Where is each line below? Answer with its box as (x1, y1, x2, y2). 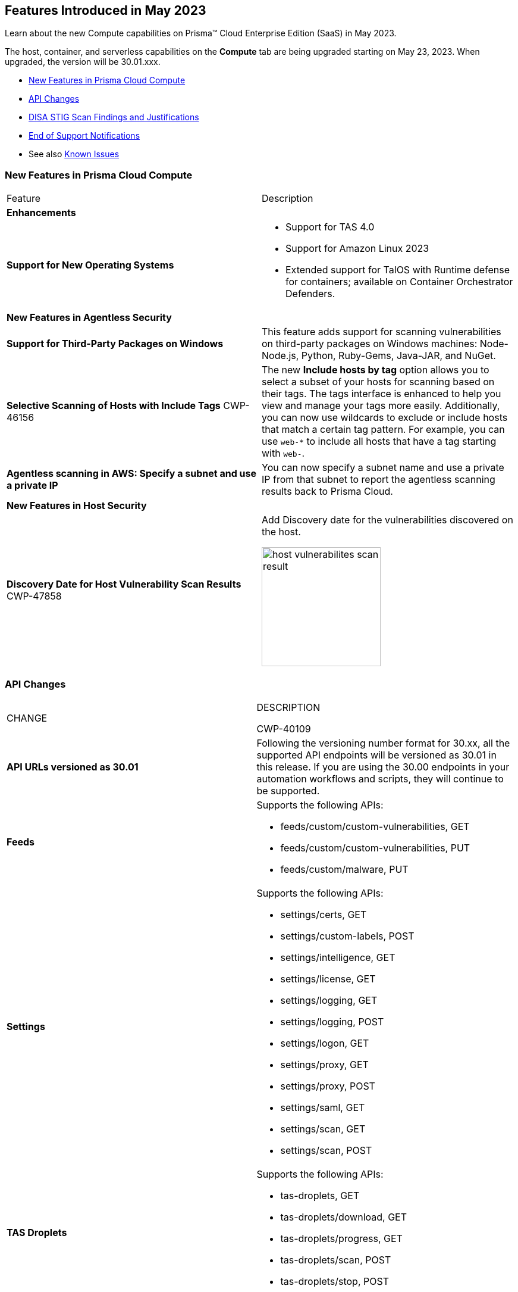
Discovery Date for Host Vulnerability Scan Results (7, 578, 241, 591)
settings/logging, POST (280, 1015, 384, 1028)
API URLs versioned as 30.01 (7, 760, 139, 773)
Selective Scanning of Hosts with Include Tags (7, 400, 221, 412)
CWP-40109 (256, 722, 311, 735)
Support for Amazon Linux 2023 (285, 242, 429, 255)
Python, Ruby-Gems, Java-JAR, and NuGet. (301, 349, 496, 362)
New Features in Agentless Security (7, 311, 172, 324)
